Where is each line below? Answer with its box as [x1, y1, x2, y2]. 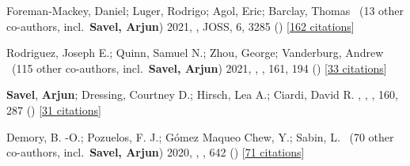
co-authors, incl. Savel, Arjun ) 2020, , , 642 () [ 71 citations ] [6, 144, 305, 160]
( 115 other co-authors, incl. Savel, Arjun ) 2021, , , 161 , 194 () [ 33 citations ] [11, 59, 387, 76]
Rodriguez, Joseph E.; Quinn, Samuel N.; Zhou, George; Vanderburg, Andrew [6, 44, 384, 61]
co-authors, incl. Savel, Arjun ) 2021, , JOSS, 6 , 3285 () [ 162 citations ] [6, 17, 355, 34]
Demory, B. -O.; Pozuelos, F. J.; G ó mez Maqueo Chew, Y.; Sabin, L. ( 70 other [6, 128, 394, 145]
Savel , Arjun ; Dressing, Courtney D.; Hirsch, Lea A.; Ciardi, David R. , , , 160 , [6, 86, 398, 103]
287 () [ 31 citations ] [6, 101, 101, 118]
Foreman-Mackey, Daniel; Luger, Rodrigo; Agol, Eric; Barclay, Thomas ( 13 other [6, 2, 404, 18]
